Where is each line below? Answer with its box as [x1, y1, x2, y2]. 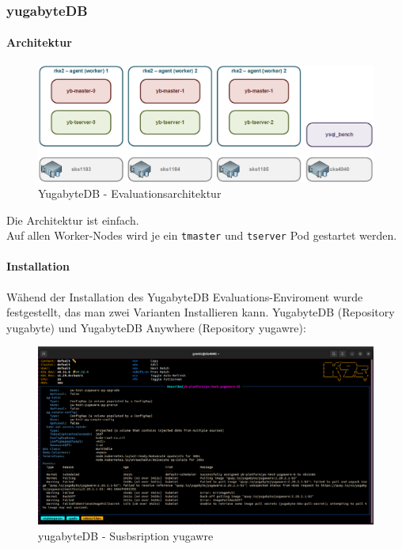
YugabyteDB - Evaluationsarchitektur [38, 185, 222, 202]
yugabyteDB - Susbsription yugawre [38, 527, 214, 543]
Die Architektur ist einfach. [6, 211, 139, 228]
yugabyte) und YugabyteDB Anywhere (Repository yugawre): [6, 319, 306, 335]
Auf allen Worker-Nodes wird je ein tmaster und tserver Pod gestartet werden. [6, 227, 397, 244]
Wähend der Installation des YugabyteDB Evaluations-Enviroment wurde [6, 288, 363, 305]
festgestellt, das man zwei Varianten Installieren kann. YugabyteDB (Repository [6, 304, 395, 320]
